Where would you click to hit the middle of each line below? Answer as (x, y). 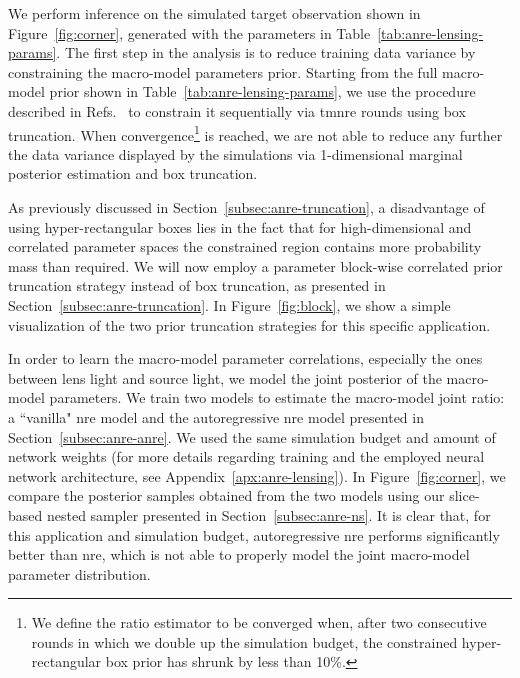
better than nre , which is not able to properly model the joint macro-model (239, 554)
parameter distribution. (79, 573)
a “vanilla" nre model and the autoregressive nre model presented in (216, 416)
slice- (464, 495)
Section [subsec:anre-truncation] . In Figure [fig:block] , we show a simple (229, 304)
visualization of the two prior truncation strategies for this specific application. (249, 324)
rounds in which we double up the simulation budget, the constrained (244, 641)
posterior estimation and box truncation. (133, 173)
